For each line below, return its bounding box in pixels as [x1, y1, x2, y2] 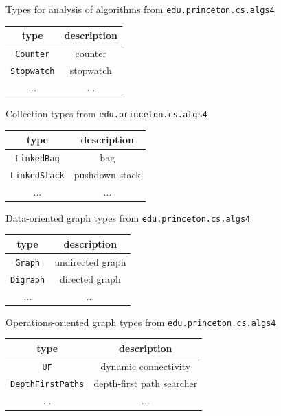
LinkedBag [15, 153, 60, 163]
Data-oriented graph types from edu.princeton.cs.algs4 [5, 210, 251, 224]
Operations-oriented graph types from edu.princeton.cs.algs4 [5, 314, 276, 329]
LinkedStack [10, 170, 65, 181]
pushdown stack [74, 167, 141, 181]
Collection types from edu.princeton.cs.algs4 [5, 106, 207, 120]
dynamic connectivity [100, 358, 191, 373]
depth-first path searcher [93, 375, 198, 390]
